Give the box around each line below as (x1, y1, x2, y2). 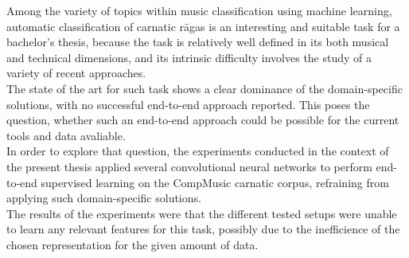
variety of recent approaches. (6, 64, 146, 81)
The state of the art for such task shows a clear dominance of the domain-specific (6, 80, 403, 96)
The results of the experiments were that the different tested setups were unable (6, 205, 397, 221)
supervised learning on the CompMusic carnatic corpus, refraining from (41, 174, 389, 190)
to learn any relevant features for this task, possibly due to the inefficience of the (6, 221, 400, 237)
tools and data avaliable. (6, 127, 126, 143)
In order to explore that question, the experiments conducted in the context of (6, 143, 389, 159)
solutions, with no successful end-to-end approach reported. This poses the (6, 96, 370, 112)
